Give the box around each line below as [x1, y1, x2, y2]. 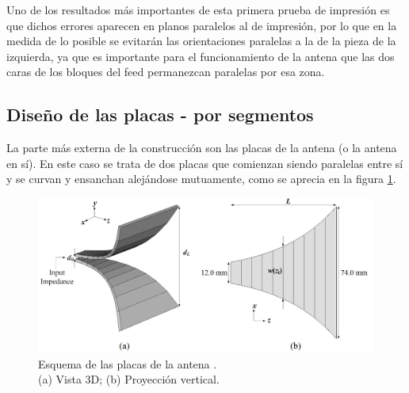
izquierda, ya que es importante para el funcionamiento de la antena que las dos [6, 48, 395, 64]
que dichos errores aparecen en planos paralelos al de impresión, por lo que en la [6, 17, 397, 33]
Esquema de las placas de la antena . [38, 355, 217, 372]
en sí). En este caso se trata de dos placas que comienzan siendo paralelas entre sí [6, 155, 403, 171]
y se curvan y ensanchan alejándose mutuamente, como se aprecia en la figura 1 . [6, 170, 396, 187]
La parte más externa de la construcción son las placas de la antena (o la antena [6, 139, 397, 156]
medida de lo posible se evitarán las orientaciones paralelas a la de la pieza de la [6, 32, 396, 49]
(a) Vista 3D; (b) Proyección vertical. [38, 371, 220, 387]
